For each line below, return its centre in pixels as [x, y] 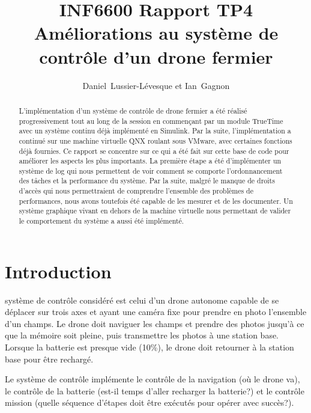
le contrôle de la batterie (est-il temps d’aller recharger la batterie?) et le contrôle [155, 390]
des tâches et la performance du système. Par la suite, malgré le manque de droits [147, 181]
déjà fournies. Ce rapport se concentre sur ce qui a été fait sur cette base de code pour [154, 151]
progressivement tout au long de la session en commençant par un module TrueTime [151, 121]
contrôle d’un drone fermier [156, 56]
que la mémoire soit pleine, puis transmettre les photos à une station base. [142, 335]
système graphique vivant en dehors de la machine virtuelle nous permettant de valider [155, 211]
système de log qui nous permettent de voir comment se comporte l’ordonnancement [151, 170]
